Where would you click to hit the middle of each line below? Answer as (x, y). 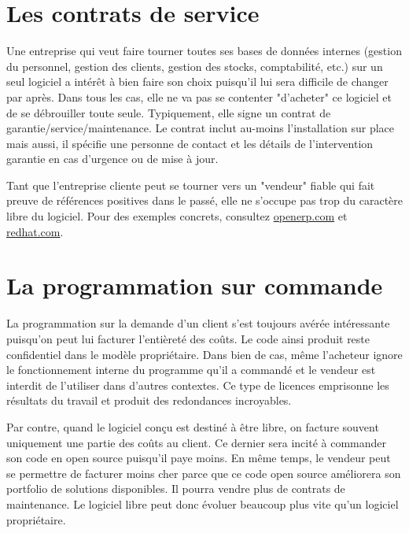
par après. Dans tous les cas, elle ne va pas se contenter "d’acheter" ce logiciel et (199, 96)
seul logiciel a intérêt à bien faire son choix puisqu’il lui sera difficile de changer (197, 81)
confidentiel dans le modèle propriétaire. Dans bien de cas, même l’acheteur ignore (204, 354)
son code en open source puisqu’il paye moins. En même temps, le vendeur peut (199, 458)
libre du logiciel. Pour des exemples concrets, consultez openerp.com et (177, 216)
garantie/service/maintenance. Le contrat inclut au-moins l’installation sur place (200, 128)
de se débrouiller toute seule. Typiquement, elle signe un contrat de (169, 112)
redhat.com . (35, 231)
